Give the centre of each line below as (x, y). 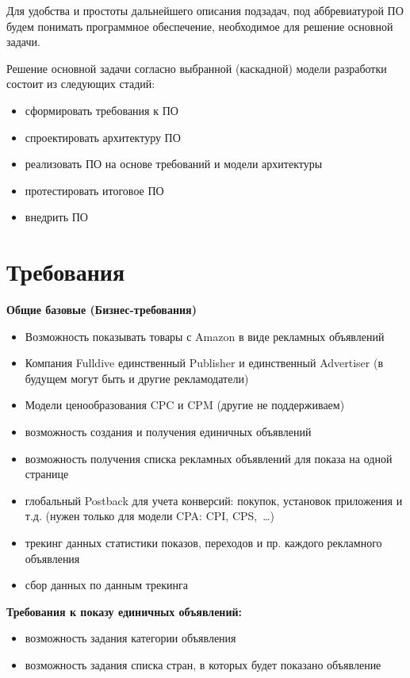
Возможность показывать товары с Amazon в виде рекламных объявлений (205, 336)
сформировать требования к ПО (102, 110)
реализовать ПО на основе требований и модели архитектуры (174, 164)
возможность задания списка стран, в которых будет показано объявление (203, 664)
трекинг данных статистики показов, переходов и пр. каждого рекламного (203, 542)
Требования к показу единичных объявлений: (125, 611)
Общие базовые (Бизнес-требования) (102, 310)
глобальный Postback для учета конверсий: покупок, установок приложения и (214, 500)
